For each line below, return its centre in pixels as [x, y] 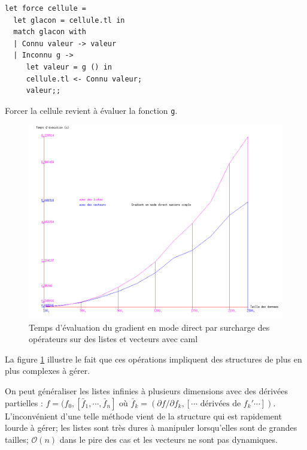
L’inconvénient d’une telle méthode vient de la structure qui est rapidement [143, 416]
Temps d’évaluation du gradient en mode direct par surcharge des [149, 327]
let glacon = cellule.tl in [69, 20]
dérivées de [221, 404]
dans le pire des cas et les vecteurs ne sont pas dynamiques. [168, 439]
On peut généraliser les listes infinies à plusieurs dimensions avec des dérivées [147, 391]
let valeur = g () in [69, 67]
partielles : [24, 402]
